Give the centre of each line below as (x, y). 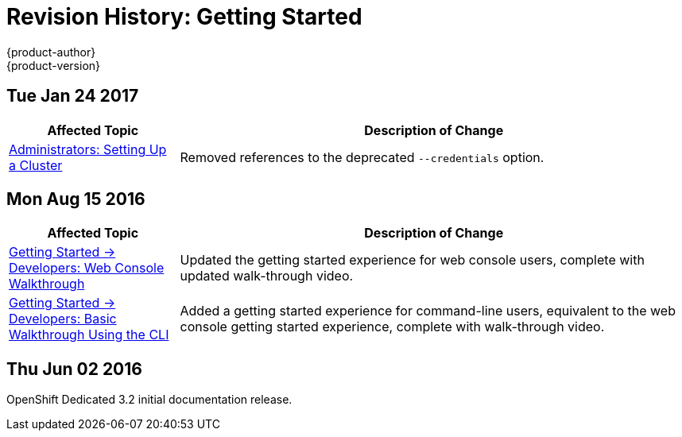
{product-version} (54, 65)
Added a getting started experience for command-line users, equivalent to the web (428, 311)
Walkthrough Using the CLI (89, 335)
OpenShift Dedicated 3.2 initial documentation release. (149, 400)
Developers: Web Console (87, 268)
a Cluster (36, 165)
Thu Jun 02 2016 (74, 369)
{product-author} (51, 52)
